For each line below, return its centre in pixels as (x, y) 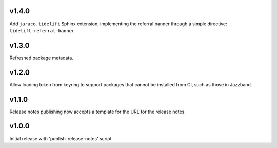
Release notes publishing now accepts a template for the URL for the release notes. (97, 112)
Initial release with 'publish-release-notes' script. (61, 138)
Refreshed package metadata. (42, 58)
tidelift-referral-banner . (43, 30)
